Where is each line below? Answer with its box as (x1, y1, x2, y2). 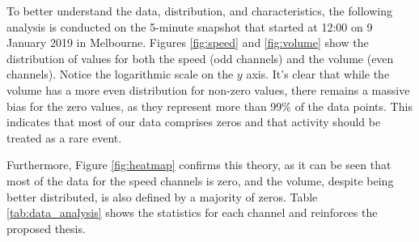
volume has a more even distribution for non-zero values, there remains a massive (6, 81, 410, 98)
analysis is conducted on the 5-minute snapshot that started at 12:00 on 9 (6, 18, 373, 35)
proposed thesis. (6, 219, 86, 236)
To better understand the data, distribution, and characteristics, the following (6, 2, 392, 19)
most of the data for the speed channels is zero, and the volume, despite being (6, 172, 394, 189)
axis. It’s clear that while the (246, 66, 390, 83)
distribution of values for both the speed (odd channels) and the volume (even (6, 49, 394, 66)
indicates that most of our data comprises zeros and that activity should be (6, 113, 381, 130)
